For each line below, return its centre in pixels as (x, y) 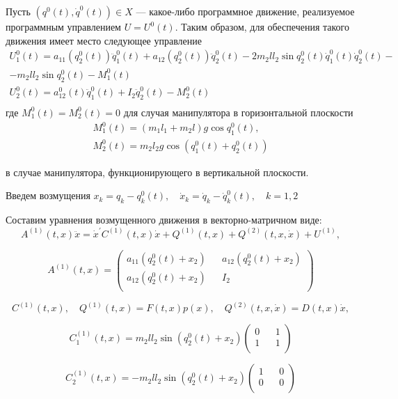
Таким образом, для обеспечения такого (265, 26)
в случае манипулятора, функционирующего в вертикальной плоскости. (157, 172)
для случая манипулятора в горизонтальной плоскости (238, 112)
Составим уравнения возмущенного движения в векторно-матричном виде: (164, 220)
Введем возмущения (48, 195)
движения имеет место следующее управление (104, 40)
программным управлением (63, 26)
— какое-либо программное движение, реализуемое (245, 11)
